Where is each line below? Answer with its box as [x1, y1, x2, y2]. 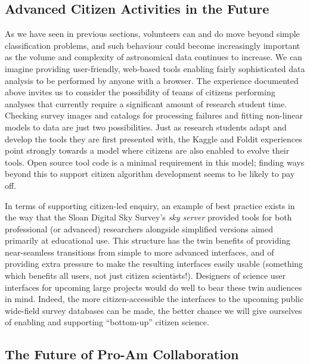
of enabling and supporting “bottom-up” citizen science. [5, 316, 209, 328]
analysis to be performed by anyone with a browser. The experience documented [5, 74, 299, 86]
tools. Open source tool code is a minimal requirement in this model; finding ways [5, 155, 305, 168]
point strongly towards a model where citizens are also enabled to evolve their [5, 144, 290, 157]
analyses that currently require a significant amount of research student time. [5, 97, 287, 110]
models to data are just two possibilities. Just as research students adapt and [5, 120, 287, 133]
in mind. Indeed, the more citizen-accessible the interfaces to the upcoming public [5, 293, 304, 305]
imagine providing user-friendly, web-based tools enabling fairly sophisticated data [5, 62, 305, 74]
